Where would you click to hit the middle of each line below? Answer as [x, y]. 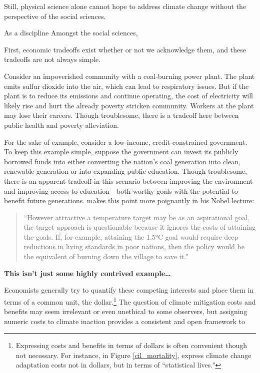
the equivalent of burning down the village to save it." [106, 256]
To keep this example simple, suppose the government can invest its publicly [121, 152]
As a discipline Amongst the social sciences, [71, 33]
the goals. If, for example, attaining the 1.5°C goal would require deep [131, 236]
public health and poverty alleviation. [61, 125]
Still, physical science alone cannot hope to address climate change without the [125, 6]
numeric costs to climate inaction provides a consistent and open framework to [124, 321]
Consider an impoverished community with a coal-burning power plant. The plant [129, 76]
